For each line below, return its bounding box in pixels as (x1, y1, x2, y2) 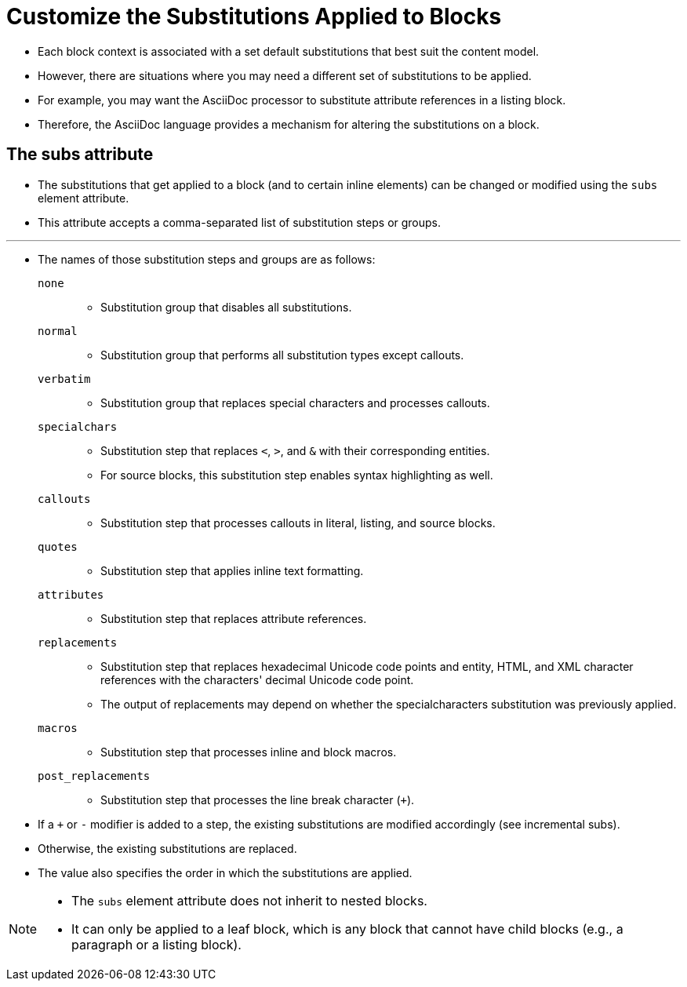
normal (38, 324, 78, 337)
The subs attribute (6, 144, 154, 165)
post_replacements (38, 769, 151, 782)
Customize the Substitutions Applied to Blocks (6, 3, 502, 30)
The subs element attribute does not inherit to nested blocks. (71, 892, 427, 909)
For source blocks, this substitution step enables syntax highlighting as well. (100, 468, 493, 482)
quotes (38, 540, 78, 553)
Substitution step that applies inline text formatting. (100, 563, 364, 577)
